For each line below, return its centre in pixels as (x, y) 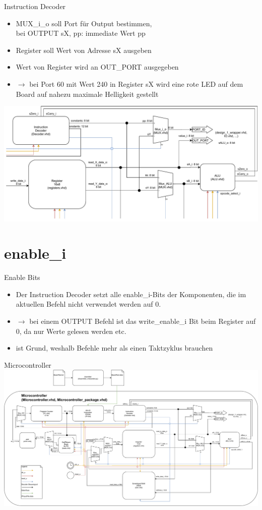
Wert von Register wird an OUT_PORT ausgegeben (97, 67)
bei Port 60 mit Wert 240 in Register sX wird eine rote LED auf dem (136, 83)
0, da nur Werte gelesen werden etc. (71, 331)
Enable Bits (22, 277)
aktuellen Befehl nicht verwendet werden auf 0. (88, 304)
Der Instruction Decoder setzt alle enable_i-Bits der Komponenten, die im (131, 294)
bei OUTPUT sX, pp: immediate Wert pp (81, 33)
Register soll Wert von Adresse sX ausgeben (84, 50)
